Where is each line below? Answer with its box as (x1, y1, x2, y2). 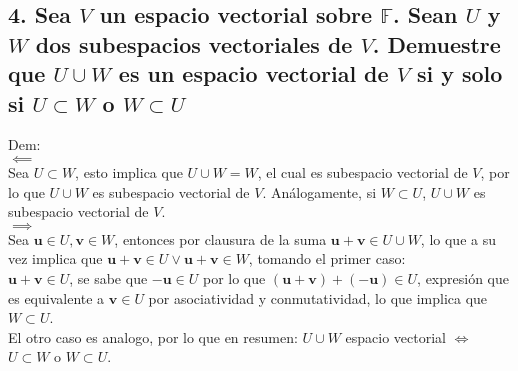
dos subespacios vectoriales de (35, 28, 353, 59)
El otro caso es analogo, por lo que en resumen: (8, 326, 298, 347)
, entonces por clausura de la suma (114, 228, 327, 249)
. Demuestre (372, 28, 501, 59)
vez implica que (8, 248, 103, 269)
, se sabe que (69, 267, 148, 288)
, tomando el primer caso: (248, 248, 406, 269)
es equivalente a (8, 287, 105, 308)
